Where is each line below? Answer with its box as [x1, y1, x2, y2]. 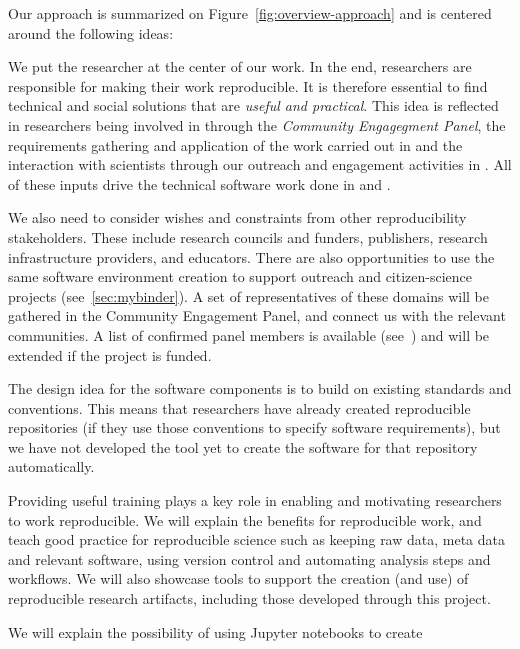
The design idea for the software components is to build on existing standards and [8, 378, 512, 399]
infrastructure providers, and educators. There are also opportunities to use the [8, 246, 495, 267]
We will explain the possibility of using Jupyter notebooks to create [8, 621, 423, 642]
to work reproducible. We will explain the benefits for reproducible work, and [8, 509, 482, 530]
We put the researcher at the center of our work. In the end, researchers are [8, 56, 472, 77]
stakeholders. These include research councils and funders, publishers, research [8, 226, 488, 247]
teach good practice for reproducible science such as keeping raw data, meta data [8, 529, 505, 550]
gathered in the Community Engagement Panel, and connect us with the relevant [8, 305, 506, 326]
